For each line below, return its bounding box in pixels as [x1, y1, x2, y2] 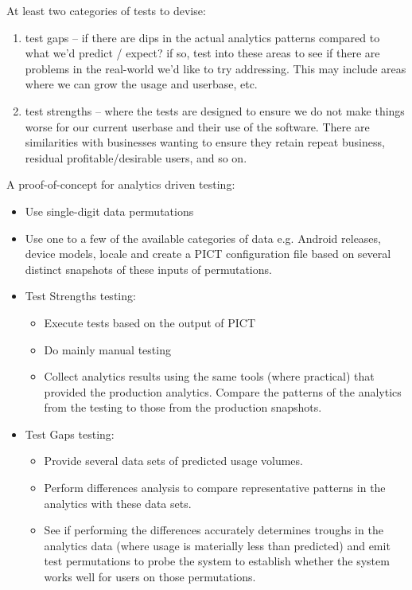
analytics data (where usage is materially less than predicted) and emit [44, 537, 391, 553]
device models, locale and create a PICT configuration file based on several [25, 245, 391, 262]
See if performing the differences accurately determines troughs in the [44, 522, 383, 538]
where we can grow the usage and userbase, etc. [25, 76, 258, 92]
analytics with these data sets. [44, 494, 192, 511]
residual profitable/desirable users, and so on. [25, 149, 247, 166]
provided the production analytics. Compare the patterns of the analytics [44, 383, 402, 400]
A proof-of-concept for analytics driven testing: [6, 176, 235, 193]
